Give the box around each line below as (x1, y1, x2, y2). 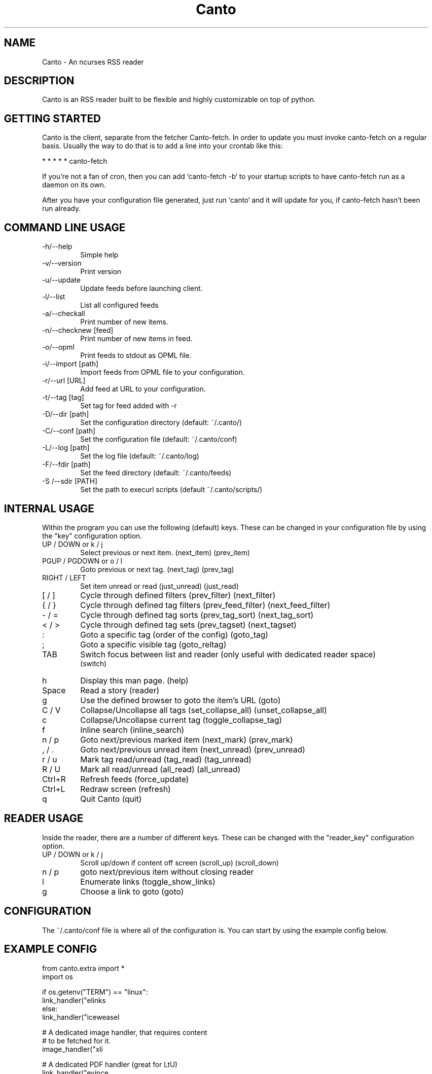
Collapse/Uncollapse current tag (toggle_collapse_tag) (80, 715, 282, 725)
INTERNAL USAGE (4, 502, 95, 515)
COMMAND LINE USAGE (4, 221, 126, 234)
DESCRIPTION (4, 74, 74, 87)
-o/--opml (42, 343, 74, 352)
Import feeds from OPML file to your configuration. (80, 368, 245, 377)
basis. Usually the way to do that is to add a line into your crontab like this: (42, 142, 283, 150)
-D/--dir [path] (42, 410, 89, 419)
